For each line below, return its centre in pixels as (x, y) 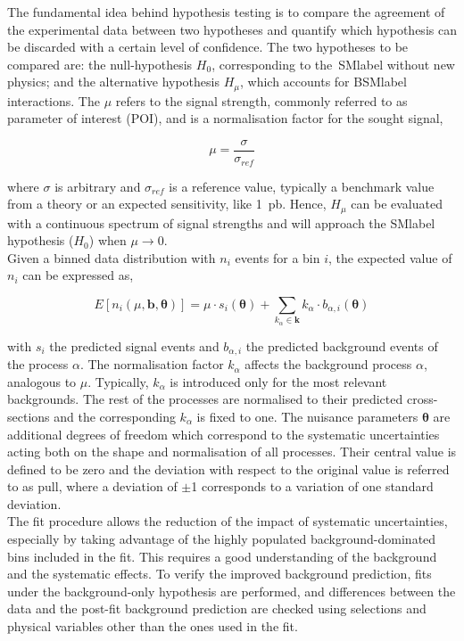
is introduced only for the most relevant (278, 381)
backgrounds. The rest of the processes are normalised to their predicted (205, 399)
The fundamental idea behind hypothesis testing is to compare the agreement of (226, 12)
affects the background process (328, 364)
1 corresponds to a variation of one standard (312, 486)
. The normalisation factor (152, 364)
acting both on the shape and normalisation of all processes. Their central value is (232, 452)
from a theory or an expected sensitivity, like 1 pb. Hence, (167, 204)
